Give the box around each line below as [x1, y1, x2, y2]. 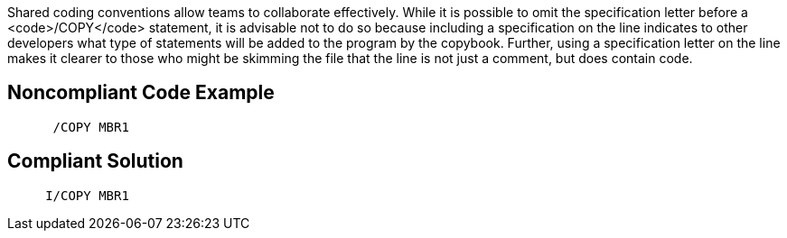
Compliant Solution [7, 150, 183, 173]
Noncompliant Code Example [7, 81, 275, 105]
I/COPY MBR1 [45, 188, 129, 203]
